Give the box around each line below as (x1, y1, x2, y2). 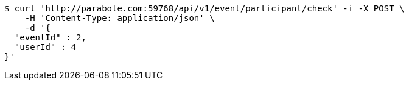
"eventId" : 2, (14, 33, 86, 42)
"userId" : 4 (14, 42, 77, 52)
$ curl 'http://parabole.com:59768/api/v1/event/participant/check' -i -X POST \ (4, 4, 405, 13)
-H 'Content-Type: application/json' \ (24, 13, 215, 23)
